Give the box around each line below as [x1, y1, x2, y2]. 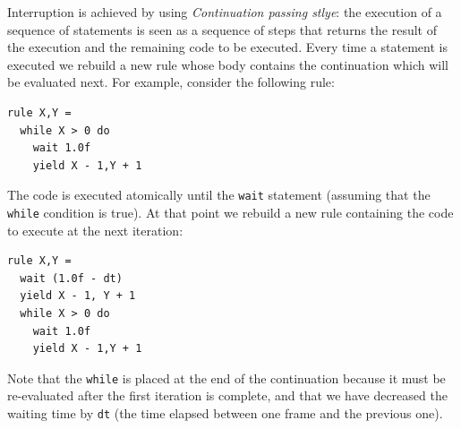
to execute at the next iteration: [7, 220, 184, 239]
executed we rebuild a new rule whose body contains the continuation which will [7, 55, 448, 73]
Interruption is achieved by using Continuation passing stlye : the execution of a [7, 3, 442, 21]
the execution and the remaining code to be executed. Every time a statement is [7, 38, 448, 56]
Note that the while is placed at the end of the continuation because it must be [7, 368, 446, 387]
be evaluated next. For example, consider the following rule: [7, 73, 335, 91]
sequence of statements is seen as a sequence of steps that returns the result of [7, 20, 437, 39]
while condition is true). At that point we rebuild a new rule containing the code [7, 203, 454, 221]
